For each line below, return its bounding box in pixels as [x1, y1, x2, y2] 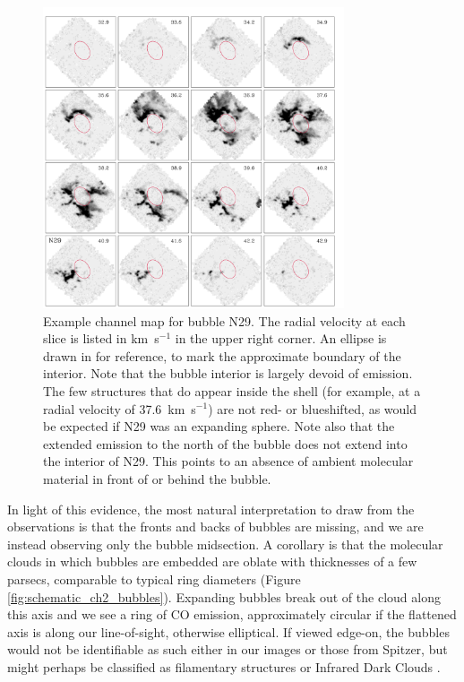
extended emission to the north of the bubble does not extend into [43, 434, 408, 453]
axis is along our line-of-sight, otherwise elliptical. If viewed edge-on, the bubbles [7, 622, 450, 641]
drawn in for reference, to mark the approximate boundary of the [43, 346, 401, 365]
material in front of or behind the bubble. [43, 469, 271, 488]
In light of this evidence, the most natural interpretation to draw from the [7, 499, 415, 518]
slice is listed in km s [43, 329, 159, 348]
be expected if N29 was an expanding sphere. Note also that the [43, 417, 395, 436]
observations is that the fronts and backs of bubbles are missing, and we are [7, 517, 424, 536]
